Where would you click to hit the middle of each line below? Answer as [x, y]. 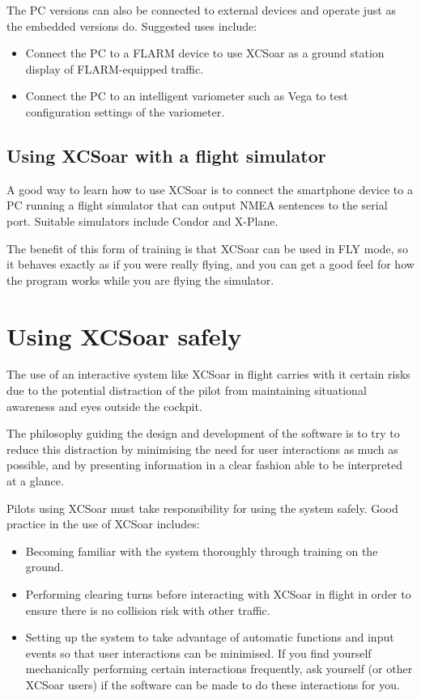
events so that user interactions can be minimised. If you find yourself [198, 652]
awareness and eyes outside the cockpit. [104, 406]
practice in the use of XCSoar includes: [103, 524]
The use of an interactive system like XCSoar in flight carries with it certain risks [208, 374]
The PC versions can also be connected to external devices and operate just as [201, 10]
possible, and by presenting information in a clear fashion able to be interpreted [204, 465]
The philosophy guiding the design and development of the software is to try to [203, 433]
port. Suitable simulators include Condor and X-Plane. [142, 220]
